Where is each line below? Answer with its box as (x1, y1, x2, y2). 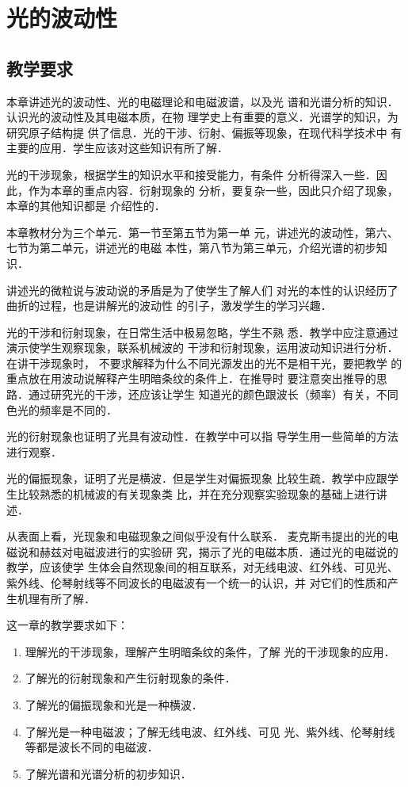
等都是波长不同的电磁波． (25, 739, 158, 755)
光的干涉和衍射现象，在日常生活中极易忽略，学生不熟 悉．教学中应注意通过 (6, 323, 398, 340)
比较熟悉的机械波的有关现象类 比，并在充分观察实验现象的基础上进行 (17, 486, 376, 502)
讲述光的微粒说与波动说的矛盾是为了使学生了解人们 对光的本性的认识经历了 (6, 281, 398, 298)
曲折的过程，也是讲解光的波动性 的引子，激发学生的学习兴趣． (6, 297, 332, 314)
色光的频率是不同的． (6, 401, 117, 418)
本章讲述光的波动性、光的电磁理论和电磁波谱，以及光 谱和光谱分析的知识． (6, 93, 398, 109)
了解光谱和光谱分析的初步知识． (25, 765, 192, 781)
